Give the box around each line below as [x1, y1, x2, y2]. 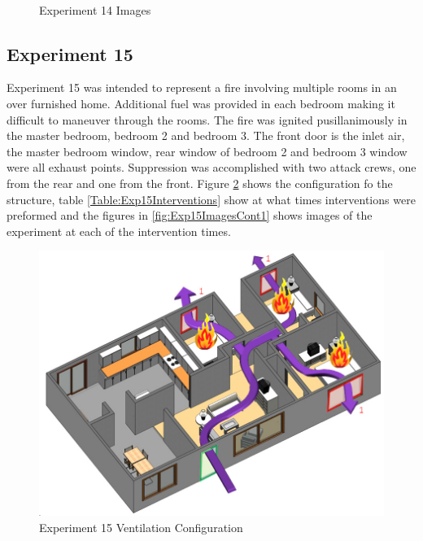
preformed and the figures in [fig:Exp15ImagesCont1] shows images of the [7, 207, 373, 224]
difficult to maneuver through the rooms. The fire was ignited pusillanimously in [7, 111, 408, 128]
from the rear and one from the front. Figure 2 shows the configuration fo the [7, 174, 393, 191]
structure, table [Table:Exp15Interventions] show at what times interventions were [7, 190, 416, 207]
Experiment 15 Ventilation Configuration [39, 518, 243, 535]
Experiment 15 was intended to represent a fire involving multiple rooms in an [7, 79, 397, 96]
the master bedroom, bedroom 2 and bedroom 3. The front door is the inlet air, [7, 127, 405, 144]
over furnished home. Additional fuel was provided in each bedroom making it [7, 94, 395, 111]
